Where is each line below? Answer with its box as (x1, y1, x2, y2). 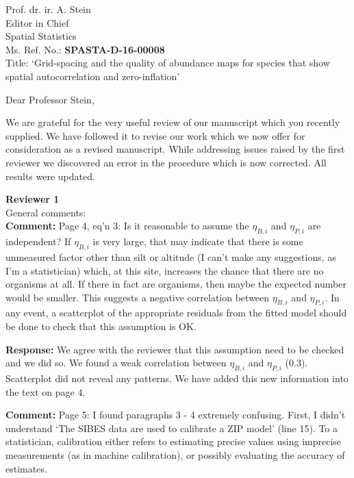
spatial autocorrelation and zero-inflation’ (5, 68, 180, 83)
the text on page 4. (5, 384, 86, 399)
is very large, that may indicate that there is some (92, 234, 303, 249)
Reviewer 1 (5, 192, 60, 206)
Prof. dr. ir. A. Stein (5, 2, 91, 16)
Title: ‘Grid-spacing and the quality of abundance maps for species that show (5, 55, 330, 70)
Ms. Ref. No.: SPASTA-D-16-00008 (5, 42, 165, 56)
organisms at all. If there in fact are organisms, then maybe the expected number (5, 277, 346, 291)
